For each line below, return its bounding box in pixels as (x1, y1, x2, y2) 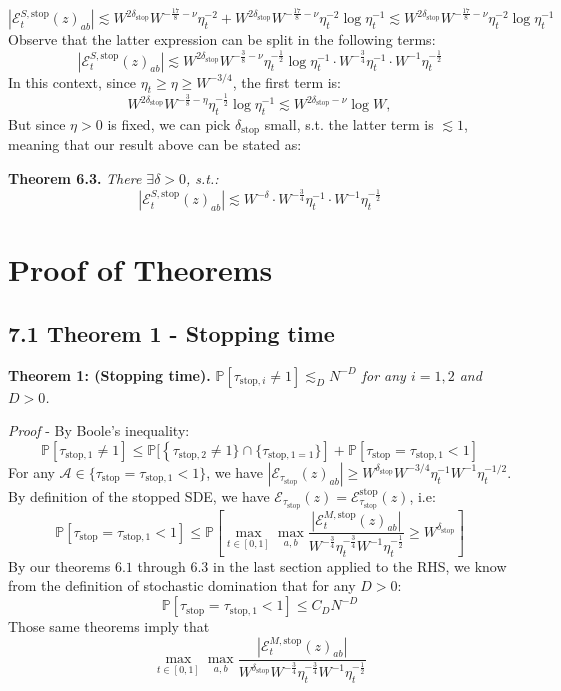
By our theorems (8, 555, 111, 576)
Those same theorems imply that (8, 616, 210, 637)
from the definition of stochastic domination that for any (8, 575, 356, 596)
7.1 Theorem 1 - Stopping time (8, 317, 335, 348)
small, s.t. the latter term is (264, 113, 434, 134)
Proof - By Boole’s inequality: (8, 420, 190, 441)
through (137, 555, 186, 576)
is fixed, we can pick (107, 113, 231, 134)
